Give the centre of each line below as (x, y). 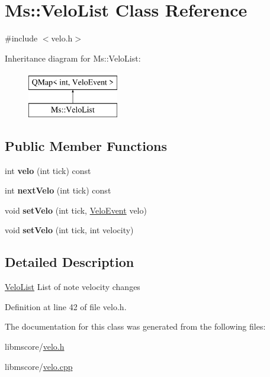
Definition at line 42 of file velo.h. (66, 306)
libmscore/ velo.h (35, 347)
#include (21, 38)
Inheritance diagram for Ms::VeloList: (73, 58)
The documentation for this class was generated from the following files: (135, 326)
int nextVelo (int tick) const (58, 190)
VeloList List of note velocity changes (73, 287)
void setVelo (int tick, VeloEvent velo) (76, 210)
